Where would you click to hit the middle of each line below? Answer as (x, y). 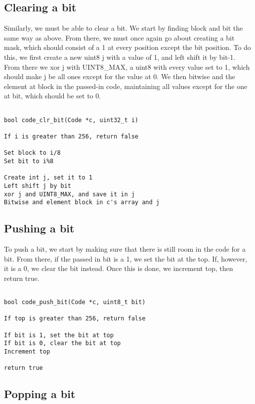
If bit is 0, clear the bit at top (63, 343)
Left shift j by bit (38, 186)
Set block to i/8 (32, 153)
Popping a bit (40, 394)
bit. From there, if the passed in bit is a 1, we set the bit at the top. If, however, (126, 258)
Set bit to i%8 (29, 161)
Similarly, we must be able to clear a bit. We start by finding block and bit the (124, 28)
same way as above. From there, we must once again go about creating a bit (119, 37)
